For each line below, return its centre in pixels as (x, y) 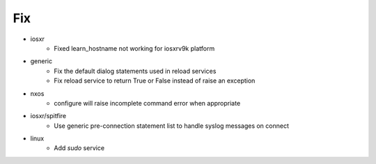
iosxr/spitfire (48, 116)
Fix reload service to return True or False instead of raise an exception (155, 81)
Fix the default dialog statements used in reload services (135, 71)
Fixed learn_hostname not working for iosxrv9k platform (134, 48)
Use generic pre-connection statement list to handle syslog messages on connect (171, 126)
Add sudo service (79, 148)
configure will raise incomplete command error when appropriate (147, 103)
